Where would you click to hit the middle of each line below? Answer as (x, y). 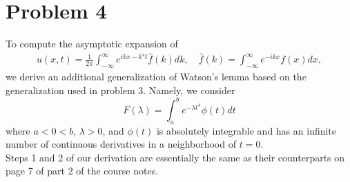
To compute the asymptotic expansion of (92, 44)
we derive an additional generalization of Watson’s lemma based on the (156, 77)
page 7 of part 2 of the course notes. (82, 171)
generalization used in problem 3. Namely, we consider (120, 90)
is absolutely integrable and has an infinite (246, 130)
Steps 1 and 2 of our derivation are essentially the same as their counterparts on (175, 157)
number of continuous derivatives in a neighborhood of (121, 144)
